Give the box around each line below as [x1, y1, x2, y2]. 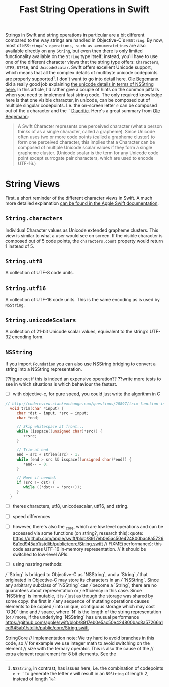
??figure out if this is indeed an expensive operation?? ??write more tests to [5, 376, 161, 382]
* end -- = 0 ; [23, 462, 49, 467]
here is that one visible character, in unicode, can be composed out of [5, 97, 150, 103]
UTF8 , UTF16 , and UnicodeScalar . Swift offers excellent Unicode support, [5, 64, 152, 70]
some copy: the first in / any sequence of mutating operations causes [5, 598, 149, 604]
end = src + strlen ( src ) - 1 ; [16, 452, 80, 457]
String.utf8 [5, 257, 43, 265]
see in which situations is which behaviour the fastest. [5, 381, 117, 387]
